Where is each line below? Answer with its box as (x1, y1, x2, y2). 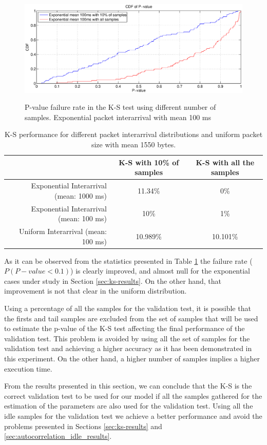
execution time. (4, 363, 52, 374)
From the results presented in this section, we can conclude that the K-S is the (4, 380, 252, 391)
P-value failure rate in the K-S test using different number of (25, 102, 216, 112)
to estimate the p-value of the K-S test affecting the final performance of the (4, 323, 245, 334)
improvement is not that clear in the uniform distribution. (4, 285, 187, 296)
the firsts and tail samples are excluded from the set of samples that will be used (4, 313, 258, 323)
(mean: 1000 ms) (54, 190, 107, 201)
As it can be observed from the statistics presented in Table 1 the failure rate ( (4, 255, 253, 266)
